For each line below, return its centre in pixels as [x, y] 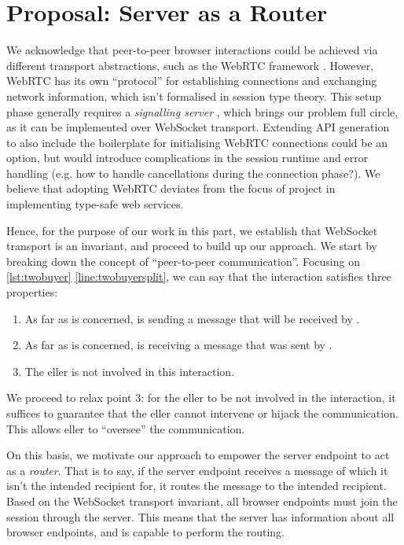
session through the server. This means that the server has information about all [200, 516]
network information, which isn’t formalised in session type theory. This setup [194, 96]
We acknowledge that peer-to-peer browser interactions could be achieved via [192, 50]
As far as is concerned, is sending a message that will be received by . [192, 318]
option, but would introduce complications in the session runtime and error [187, 158]
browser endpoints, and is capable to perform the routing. [145, 532]
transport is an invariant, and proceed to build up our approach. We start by [192, 246]
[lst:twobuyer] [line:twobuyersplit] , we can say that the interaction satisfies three [199, 276]
